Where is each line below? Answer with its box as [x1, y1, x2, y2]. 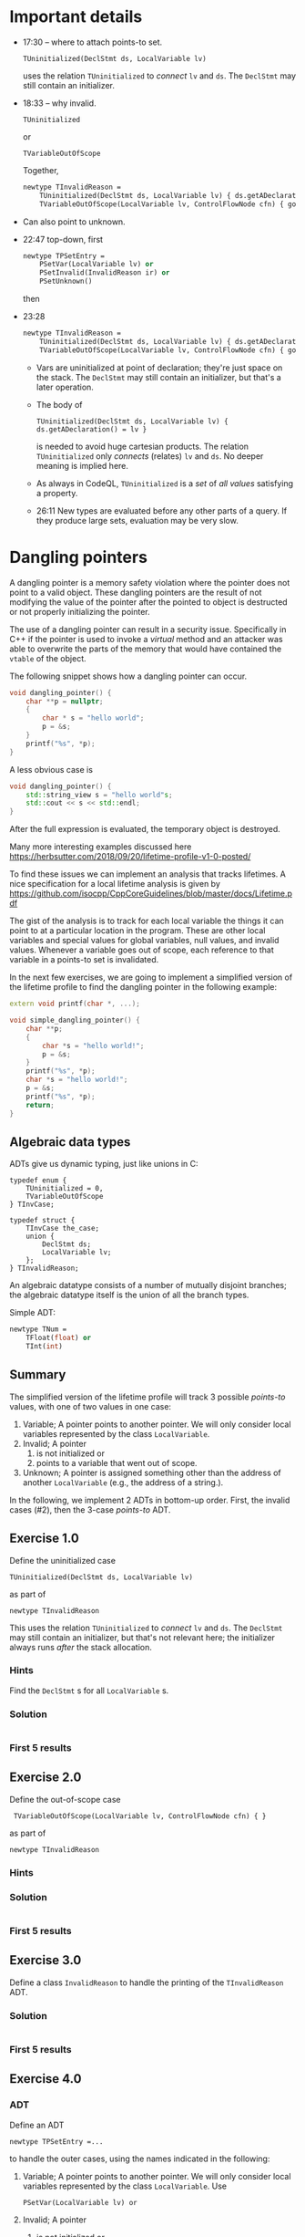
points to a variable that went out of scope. [36, 1457, 198, 1468]
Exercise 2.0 [9, 1770, 82, 1785]
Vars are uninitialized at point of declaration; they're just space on [36, 362, 283, 373]
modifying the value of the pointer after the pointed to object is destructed [9, 596, 289, 608]
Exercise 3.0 [9, 1952, 82, 1968]
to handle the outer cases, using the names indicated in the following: [9, 2153, 270, 2164]
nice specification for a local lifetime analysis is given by [9, 879, 221, 890]
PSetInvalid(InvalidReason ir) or [39, 268, 170, 277]
